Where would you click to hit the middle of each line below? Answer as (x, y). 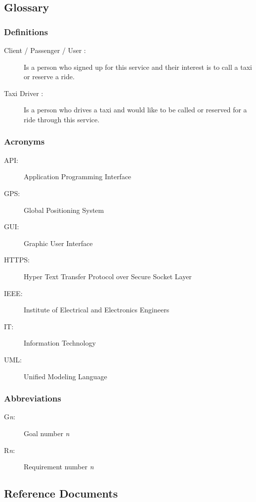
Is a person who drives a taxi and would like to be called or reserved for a (135, 110)
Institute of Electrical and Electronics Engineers (97, 310)
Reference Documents (61, 493)
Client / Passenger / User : (45, 50)
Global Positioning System (64, 210)
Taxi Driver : (24, 93)
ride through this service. (62, 119)
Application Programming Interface (78, 176)
